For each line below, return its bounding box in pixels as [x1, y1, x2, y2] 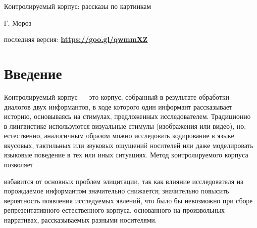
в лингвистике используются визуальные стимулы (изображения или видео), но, [4, 120, 246, 131]
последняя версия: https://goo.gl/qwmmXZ [4, 34, 148, 44]
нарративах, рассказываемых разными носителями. [4, 215, 157, 225]
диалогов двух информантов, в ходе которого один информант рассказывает [4, 101, 232, 112]
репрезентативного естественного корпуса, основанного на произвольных [4, 205, 225, 215]
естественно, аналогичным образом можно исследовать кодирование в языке [4, 130, 234, 141]
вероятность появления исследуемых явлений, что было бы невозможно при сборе [4, 195, 253, 205]
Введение [4, 63, 62, 83]
